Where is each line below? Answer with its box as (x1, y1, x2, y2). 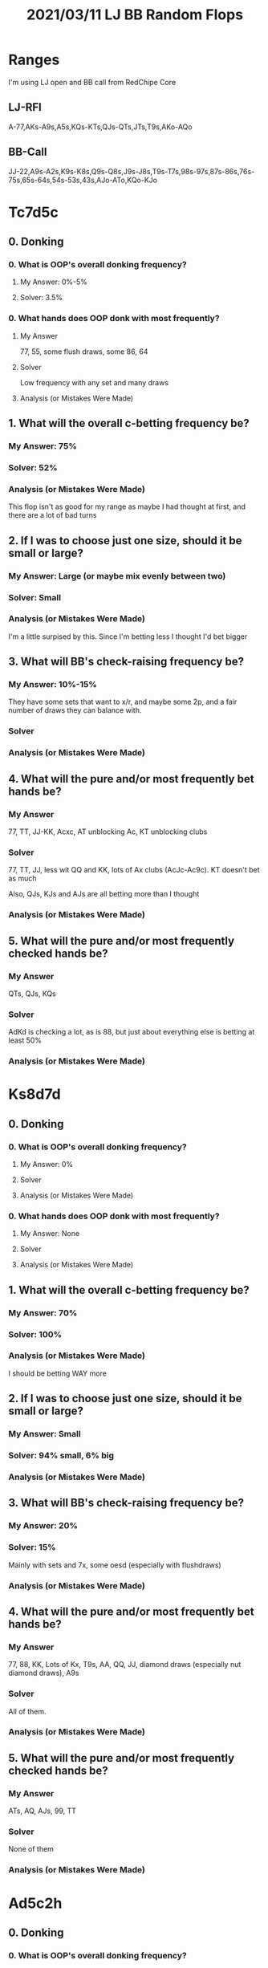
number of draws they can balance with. (8, 705, 142, 715)
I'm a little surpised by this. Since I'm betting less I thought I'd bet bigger (8, 632, 248, 641)
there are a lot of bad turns (8, 510, 97, 520)
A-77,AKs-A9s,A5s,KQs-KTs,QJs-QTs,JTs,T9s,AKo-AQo (8, 122, 193, 132)
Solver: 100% (8, 1328, 63, 1340)
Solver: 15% (8, 1542, 56, 1553)
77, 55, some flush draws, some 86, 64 (19, 347, 148, 356)
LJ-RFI (8, 100, 42, 114)
